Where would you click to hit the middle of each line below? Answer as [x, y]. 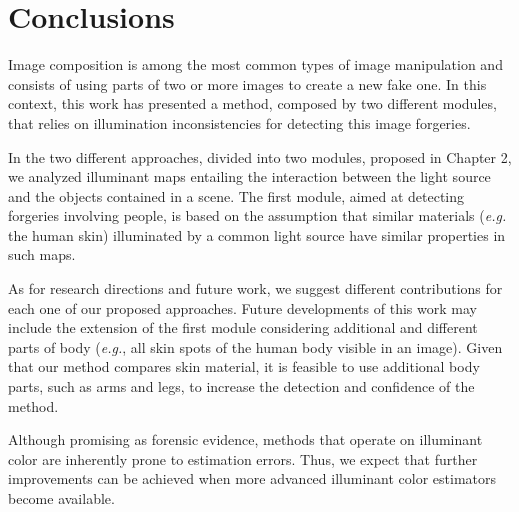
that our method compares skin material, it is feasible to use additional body [244, 366]
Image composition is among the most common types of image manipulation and [255, 64]
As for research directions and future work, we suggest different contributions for [255, 288]
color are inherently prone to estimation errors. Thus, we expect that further [243, 458]
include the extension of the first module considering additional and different [243, 327]
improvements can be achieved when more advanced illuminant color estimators [252, 478]
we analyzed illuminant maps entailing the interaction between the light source [249, 176]
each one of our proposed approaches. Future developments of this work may [242, 307]
